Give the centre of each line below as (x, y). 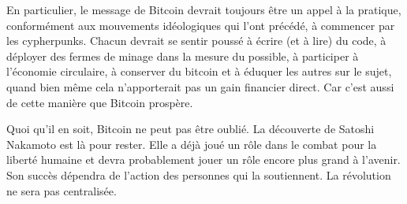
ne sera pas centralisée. (62, 190)
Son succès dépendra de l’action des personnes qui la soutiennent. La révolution (199, 174)
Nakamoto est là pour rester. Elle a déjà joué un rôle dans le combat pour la (192, 144)
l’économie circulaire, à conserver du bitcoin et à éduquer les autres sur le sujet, (199, 71)
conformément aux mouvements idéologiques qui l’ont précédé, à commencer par (201, 25)
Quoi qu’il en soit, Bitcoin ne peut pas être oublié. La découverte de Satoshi (190, 129)
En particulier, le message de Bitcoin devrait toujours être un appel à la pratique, (204, 9)
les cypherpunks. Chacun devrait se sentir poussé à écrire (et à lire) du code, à (196, 41)
